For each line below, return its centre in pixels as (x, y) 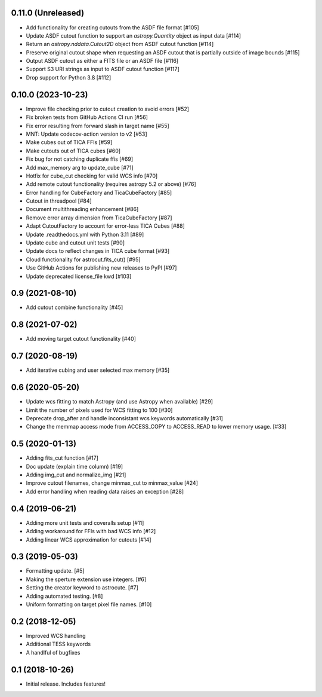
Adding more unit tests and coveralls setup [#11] (85, 522)
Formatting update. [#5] (55, 571)
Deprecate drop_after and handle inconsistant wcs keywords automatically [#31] (125, 418)
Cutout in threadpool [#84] (59, 201)
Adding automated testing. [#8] (64, 596)
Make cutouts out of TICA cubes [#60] (73, 151)
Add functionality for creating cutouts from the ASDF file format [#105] (112, 27)
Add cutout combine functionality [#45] (75, 307)
